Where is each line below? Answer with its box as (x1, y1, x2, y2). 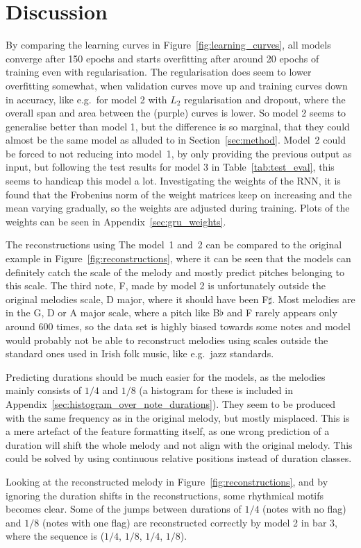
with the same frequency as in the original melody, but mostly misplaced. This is (6, 410, 350, 425)
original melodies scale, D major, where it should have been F (6, 291, 269, 306)
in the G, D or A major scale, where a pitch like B (6, 305, 220, 320)
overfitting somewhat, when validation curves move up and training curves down (6, 78, 348, 92)
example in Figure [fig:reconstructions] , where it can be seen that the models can (6, 251, 351, 266)
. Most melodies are (271, 291, 355, 306)
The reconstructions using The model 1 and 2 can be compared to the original (6, 237, 342, 252)
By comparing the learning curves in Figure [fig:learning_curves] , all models (6, 37, 331, 52)
